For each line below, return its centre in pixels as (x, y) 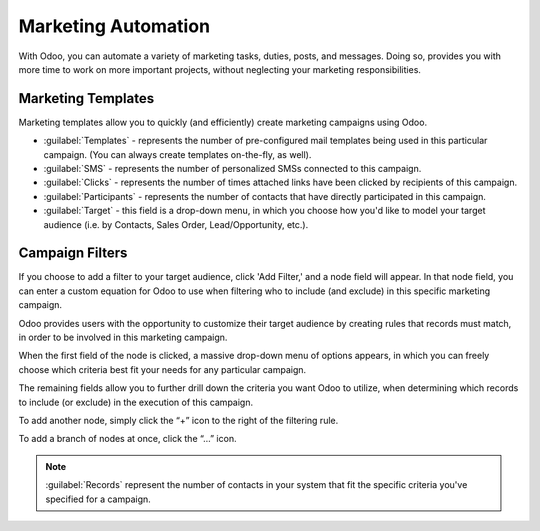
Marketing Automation (114, 26)
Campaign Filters (73, 253)
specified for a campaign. (98, 499)
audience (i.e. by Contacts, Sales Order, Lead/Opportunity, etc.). (176, 224)
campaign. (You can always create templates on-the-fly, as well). (177, 154)
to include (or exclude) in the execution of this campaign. (136, 402)
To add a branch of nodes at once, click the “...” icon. (127, 439)
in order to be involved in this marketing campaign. (123, 337)
